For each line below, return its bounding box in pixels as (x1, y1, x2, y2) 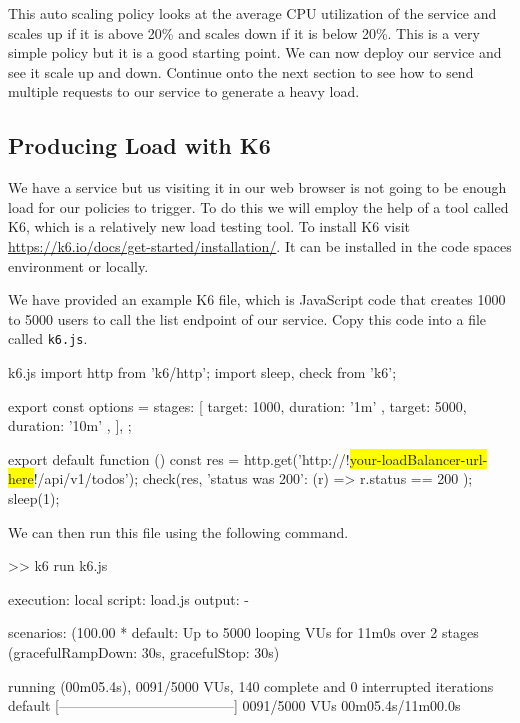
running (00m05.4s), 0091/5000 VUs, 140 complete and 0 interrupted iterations (8, 675, 494, 696)
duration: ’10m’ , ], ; (8, 415, 132, 436)
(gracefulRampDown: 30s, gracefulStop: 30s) (8, 641, 280, 662)
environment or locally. (8, 255, 149, 276)
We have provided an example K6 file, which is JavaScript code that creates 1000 (8, 289, 506, 310)
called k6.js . (8, 328, 88, 349)
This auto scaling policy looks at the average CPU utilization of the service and (8, 3, 497, 23)
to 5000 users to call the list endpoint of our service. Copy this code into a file (8, 308, 487, 329)
